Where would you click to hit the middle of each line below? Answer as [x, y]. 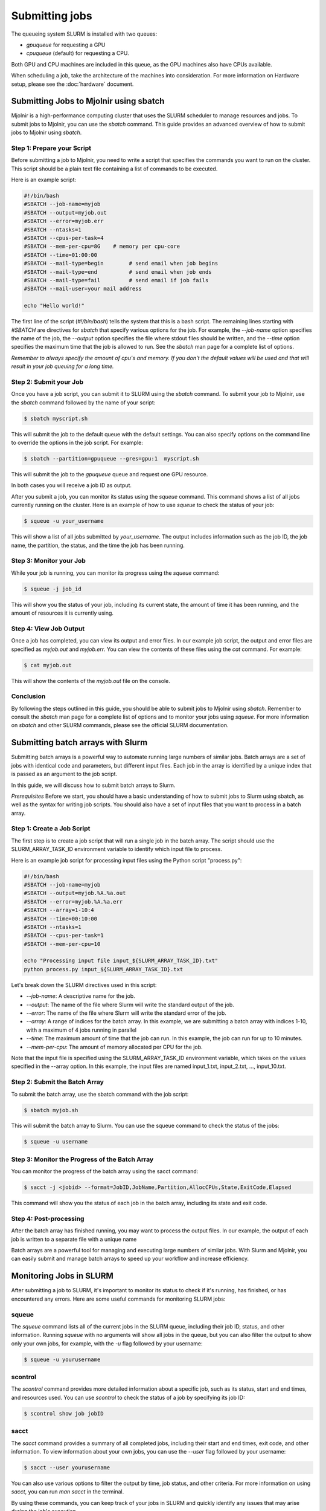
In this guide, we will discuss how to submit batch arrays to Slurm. [93, 785]
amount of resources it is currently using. [62, 613]
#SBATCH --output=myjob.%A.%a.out [75, 893]
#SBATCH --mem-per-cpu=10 [62, 944]
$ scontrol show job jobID [64, 1413]
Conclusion [28, 696]
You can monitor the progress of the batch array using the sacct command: [105, 1171]
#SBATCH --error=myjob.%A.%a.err [73, 901]
